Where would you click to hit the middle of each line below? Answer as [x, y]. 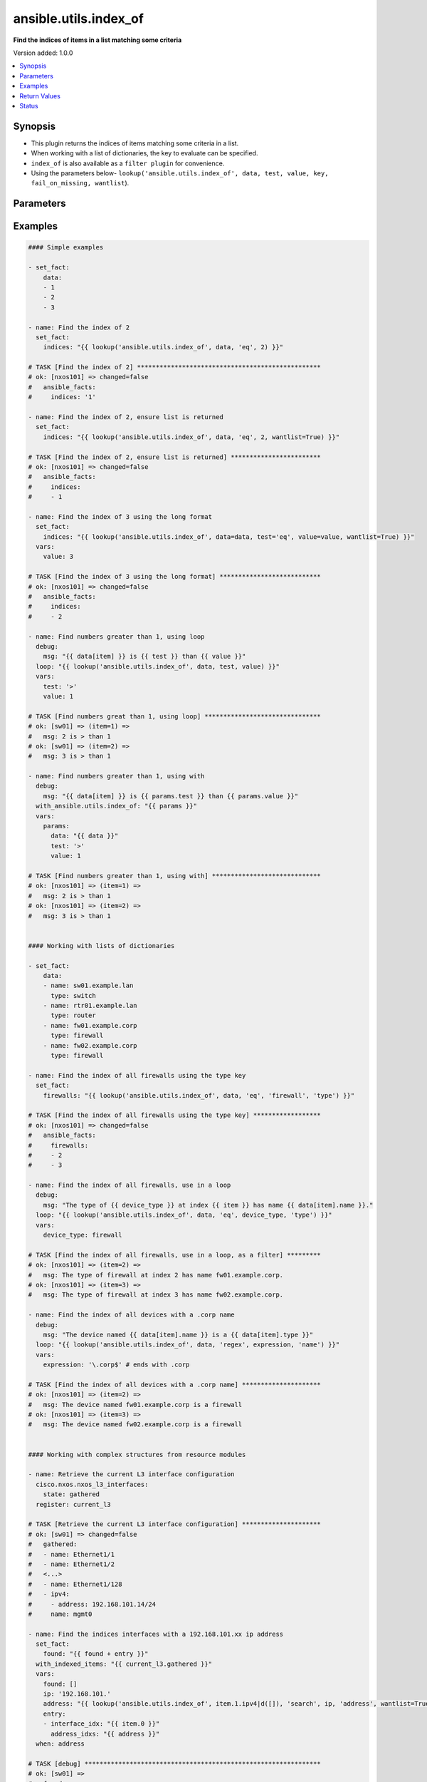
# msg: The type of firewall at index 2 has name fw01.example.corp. [156, 1275]
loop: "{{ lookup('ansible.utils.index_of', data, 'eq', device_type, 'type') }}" [184, 1215]
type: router [73, 1015]
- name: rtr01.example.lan [90, 1006]
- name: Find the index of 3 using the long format [120, 516]
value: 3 [58, 557]
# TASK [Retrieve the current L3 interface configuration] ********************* [175, 1524]
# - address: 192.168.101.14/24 [92, 1604]
